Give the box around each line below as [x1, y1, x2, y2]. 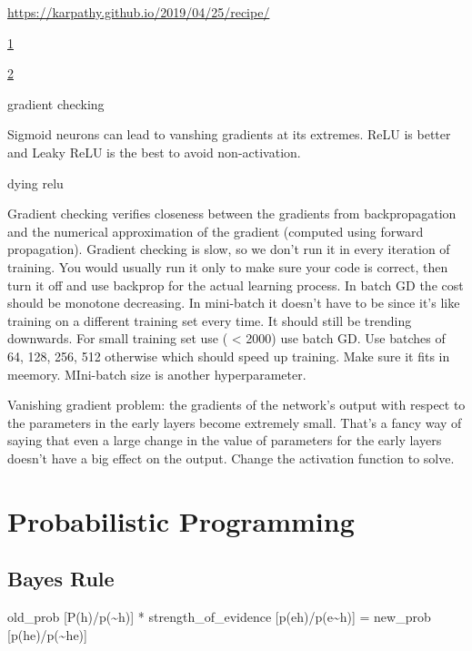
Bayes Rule [7, 565, 115, 593]
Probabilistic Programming [7, 502, 355, 539]
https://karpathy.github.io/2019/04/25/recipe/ [7, 3, 270, 21]
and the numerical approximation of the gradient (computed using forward [7, 221, 424, 240]
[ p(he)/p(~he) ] [7, 625, 87, 644]
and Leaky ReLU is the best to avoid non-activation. [7, 142, 301, 161]
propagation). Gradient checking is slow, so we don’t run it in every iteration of [7, 239, 450, 259]
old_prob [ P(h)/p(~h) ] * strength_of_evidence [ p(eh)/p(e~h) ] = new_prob [7, 607, 431, 626]
